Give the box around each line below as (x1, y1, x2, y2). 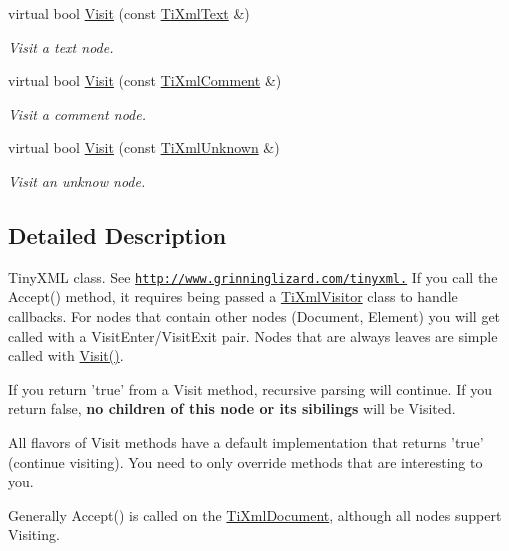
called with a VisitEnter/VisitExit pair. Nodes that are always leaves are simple (8, 325, 498, 346)
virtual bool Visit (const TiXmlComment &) (8, 70, 282, 91)
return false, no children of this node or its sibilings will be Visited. (8, 398, 456, 419)
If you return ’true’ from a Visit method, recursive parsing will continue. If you (8, 378, 492, 399)
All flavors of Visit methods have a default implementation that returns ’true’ (8, 431, 484, 452)
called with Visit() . (8, 345, 124, 366)
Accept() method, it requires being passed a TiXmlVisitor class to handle (8, 286, 458, 307)
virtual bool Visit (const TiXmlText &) (8, 3, 250, 23)
